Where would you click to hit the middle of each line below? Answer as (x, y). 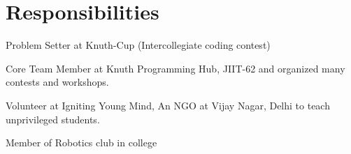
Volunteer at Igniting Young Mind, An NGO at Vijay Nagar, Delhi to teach (168, 105)
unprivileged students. (53, 119)
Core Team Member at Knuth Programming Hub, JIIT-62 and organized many (175, 68)
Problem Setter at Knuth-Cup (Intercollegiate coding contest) (138, 45)
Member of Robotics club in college (81, 143)
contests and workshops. (57, 82)
